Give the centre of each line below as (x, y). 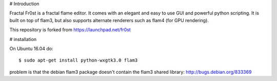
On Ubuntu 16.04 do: (31, 48)
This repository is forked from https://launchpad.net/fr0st (70, 30)
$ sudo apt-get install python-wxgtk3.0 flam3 (78, 60)
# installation (23, 39)
